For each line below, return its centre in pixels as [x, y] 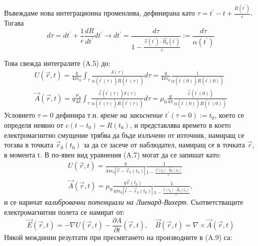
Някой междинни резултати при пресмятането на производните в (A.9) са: [118, 237]
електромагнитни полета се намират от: [64, 212]
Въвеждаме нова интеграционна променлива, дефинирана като [100, 13]
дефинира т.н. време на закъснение [109, 115]
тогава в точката [29, 145]
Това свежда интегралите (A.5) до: [57, 63]
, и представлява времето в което [180, 125]
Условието [20, 115]
